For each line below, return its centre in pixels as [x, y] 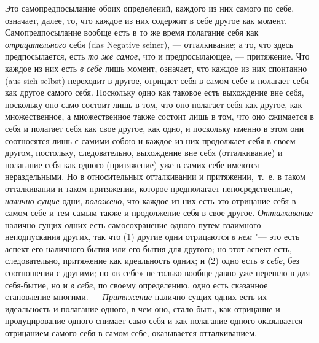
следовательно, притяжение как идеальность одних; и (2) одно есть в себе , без [152, 260]
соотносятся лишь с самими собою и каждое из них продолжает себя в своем [150, 140]
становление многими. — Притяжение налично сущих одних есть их [136, 297]
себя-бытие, [27, 284]
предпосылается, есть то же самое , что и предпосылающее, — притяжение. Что [157, 56]
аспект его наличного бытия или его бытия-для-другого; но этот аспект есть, [148, 248]
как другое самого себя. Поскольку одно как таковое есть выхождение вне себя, [155, 92]
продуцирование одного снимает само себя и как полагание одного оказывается [154, 321]
